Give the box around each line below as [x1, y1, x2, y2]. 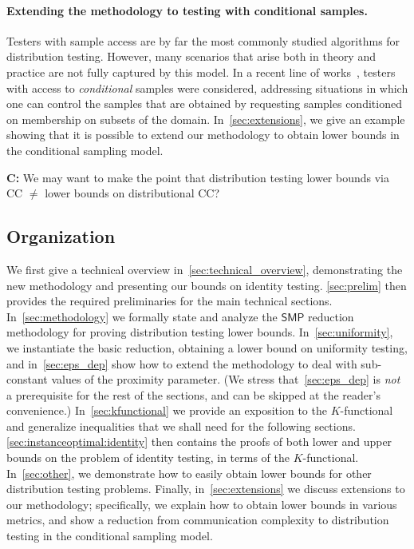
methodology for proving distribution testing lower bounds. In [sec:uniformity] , [6, 324, 393, 340]
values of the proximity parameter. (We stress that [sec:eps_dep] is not [51, 371, 400, 388]
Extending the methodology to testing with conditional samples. [6, 2, 368, 18]
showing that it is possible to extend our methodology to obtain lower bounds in [6, 126, 400, 143]
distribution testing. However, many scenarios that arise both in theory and [6, 48, 376, 65]
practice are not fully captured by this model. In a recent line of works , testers [6, 63, 396, 80]
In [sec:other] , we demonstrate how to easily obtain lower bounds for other [6, 464, 372, 481]
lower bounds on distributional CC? [45, 185, 220, 201]
